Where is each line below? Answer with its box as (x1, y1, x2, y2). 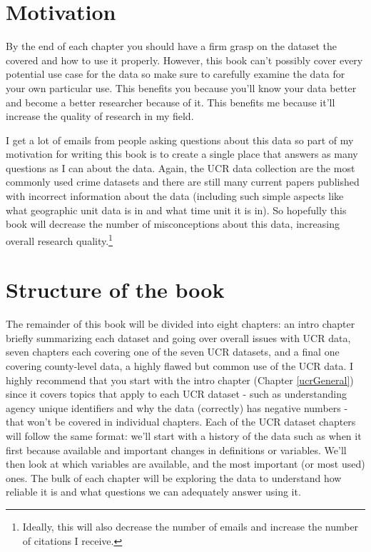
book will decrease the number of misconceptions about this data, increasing (6, 216, 340, 231)
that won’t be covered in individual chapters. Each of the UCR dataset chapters (6, 414, 356, 429)
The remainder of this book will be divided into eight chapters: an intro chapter (6, 316, 355, 331)
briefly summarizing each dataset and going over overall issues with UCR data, (6, 330, 351, 345)
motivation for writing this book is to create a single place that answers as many (6, 146, 358, 161)
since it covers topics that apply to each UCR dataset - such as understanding (6, 386, 347, 401)
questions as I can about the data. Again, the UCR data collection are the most (6, 160, 355, 175)
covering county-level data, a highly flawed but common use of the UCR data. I (6, 358, 354, 373)
